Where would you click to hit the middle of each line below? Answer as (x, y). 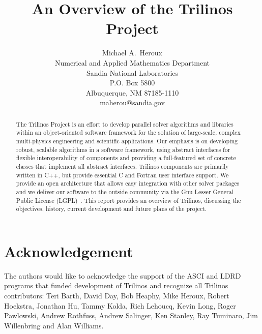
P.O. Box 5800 (132, 83)
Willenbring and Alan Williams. (54, 325)
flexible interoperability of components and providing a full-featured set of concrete (126, 158)
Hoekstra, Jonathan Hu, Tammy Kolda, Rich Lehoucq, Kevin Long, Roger (120, 305)
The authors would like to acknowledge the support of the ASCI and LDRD (123, 275)
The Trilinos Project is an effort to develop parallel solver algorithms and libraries (125, 124)
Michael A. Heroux (132, 53)
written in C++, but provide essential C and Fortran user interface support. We (122, 175)
